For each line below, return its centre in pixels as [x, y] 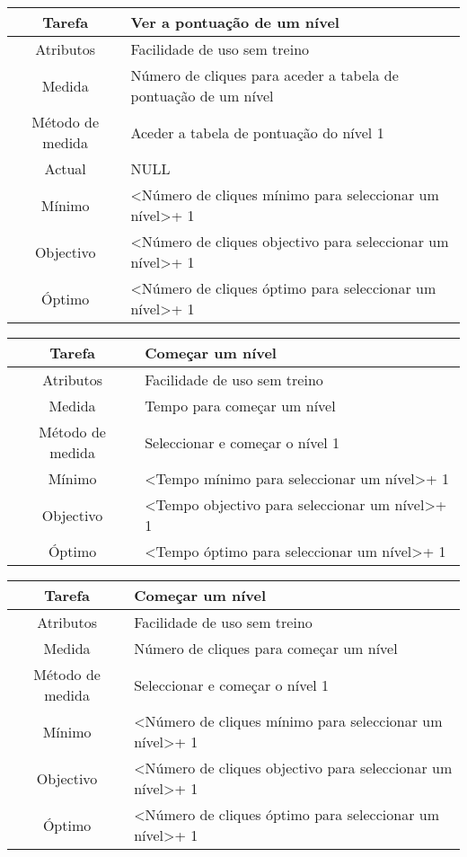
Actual [65, 168]
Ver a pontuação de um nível [235, 22]
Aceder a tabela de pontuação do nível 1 [257, 132]
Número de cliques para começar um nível [266, 648]
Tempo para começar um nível [240, 406]
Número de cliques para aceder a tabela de [264, 75]
